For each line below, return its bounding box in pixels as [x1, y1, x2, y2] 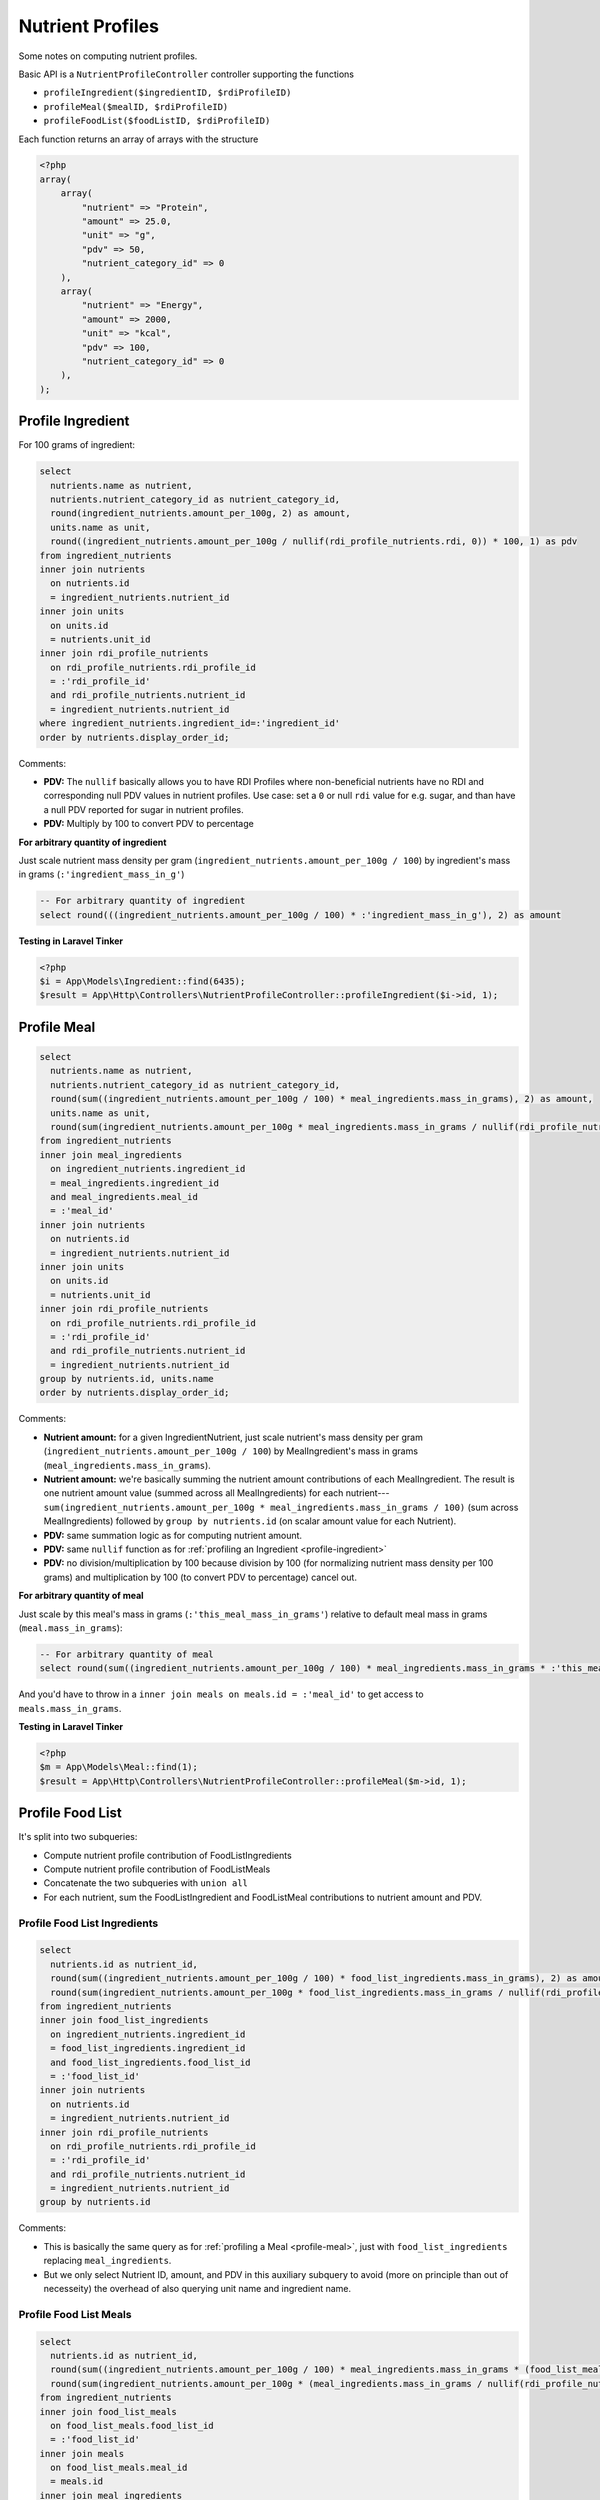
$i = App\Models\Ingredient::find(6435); [39, 976, 246, 987]
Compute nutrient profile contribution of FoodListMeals [43, 1863, 271, 1875]
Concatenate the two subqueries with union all [43, 1877, 249, 1889]
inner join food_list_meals [39, 2406, 177, 2417]
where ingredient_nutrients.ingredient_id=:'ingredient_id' [39, 718, 341, 729]
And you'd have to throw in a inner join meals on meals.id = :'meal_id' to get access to [18, 1688, 424, 1700]
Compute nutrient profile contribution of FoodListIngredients [43, 1849, 292, 1861]
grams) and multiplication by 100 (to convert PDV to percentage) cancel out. [43, 1571, 357, 1583]
